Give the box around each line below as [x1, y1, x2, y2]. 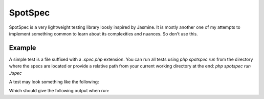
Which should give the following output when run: [9, 88, 110, 94]
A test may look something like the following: [9, 79, 99, 85]
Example [9, 44, 36, 52]
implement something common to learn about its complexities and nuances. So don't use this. [9, 31, 198, 36]
